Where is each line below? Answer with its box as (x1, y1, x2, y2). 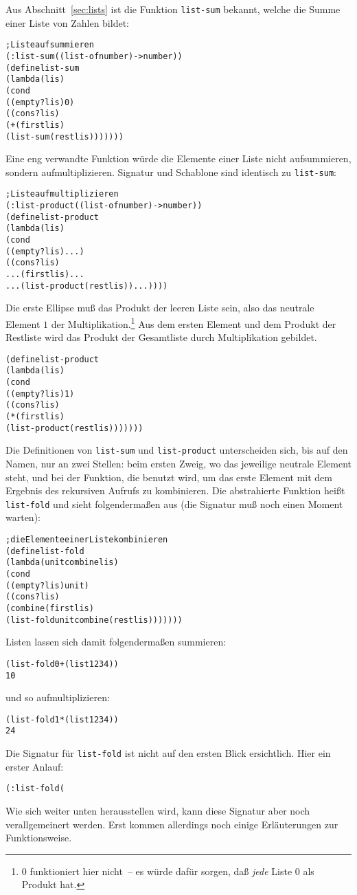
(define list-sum (5, 63, 80, 73)
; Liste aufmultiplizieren (5, 189, 119, 199)
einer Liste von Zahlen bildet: (5, 15, 129, 30)
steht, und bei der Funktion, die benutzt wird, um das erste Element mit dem (5, 469, 332, 484)
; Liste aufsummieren (5, 40, 94, 50)
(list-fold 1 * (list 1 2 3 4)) (5, 714, 119, 725)
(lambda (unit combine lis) (5, 557, 119, 568)
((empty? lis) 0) (5, 97, 75, 107)
